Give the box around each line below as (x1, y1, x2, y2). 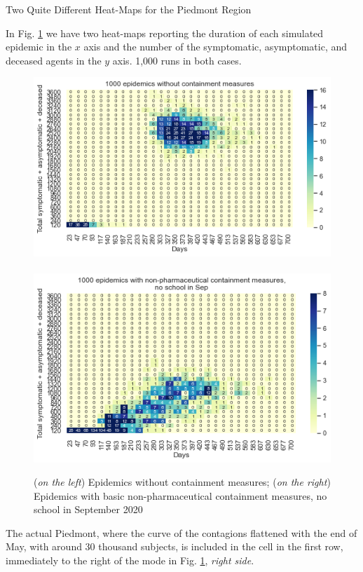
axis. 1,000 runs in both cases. (112, 53, 242, 67)
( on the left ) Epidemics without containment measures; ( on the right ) (34, 475, 331, 489)
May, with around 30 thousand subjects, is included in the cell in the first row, (6, 539, 343, 554)
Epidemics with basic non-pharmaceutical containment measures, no (34, 488, 327, 503)
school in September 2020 (34, 502, 143, 517)
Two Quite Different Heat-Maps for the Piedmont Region (6, 2, 252, 16)
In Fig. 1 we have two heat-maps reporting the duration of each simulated (6, 25, 324, 40)
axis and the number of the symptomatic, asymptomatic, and (83, 39, 348, 54)
